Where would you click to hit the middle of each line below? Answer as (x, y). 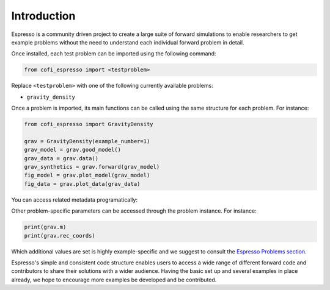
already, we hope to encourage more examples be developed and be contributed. (114, 280)
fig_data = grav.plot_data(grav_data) (82, 184)
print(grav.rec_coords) (60, 235)
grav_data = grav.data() (61, 158)
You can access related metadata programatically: (74, 200)
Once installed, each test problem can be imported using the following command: (114, 54)
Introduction (43, 16)
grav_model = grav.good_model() (73, 150)
